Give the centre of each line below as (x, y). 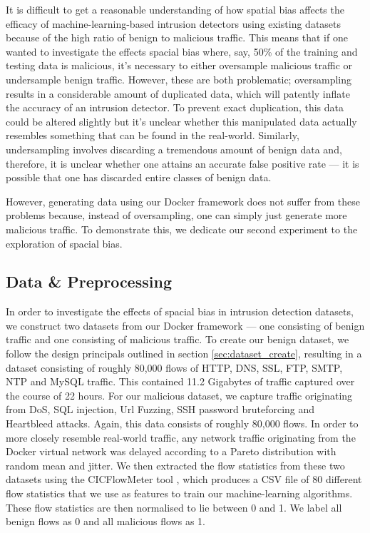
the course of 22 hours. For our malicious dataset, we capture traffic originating (179, 395)
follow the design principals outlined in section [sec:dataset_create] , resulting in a (184, 354)
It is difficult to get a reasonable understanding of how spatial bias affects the (175, 9)
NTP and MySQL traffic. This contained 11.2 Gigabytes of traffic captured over (180, 381)
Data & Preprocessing (89, 281)
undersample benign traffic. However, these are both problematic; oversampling (179, 79)
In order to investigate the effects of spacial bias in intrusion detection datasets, (180, 311)
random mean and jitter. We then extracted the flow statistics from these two (175, 465)
